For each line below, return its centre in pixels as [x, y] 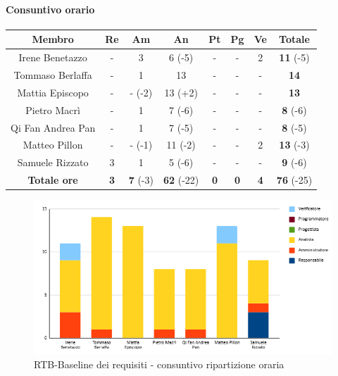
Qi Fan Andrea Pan [53, 127]
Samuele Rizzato [53, 162]
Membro [53, 39]
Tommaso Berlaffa [53, 74]
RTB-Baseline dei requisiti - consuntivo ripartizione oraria [159, 364]
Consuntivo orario [50, 9]
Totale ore [53, 180]
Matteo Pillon [53, 145]
